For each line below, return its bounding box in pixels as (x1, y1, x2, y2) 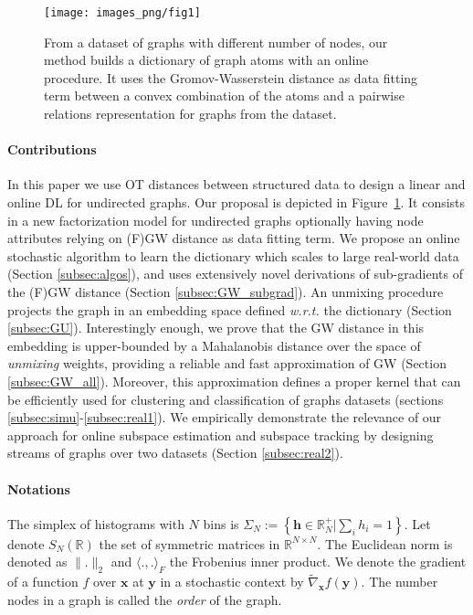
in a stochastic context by (160, 572, 304, 591)
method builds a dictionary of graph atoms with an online (44, 50, 369, 69)
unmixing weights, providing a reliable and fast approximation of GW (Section (7, 354, 447, 373)
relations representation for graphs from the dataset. (44, 104, 337, 123)
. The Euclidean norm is (317, 534, 453, 553)
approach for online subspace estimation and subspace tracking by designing (7, 425, 434, 444)
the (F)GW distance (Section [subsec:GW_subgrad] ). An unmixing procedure (7, 281, 444, 301)
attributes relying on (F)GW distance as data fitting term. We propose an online (7, 228, 460, 248)
